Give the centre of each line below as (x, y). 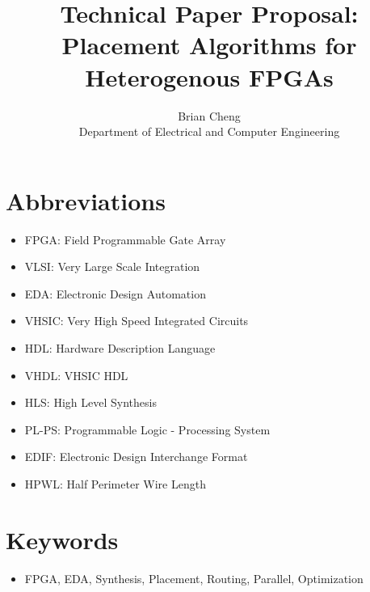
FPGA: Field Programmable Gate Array (125, 239)
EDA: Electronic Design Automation (115, 293)
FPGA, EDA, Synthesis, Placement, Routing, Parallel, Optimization (194, 578)
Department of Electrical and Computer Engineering (209, 131)
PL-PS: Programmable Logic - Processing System (147, 429)
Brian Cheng (209, 115)
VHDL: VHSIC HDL (76, 375)
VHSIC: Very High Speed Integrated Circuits (137, 321)
